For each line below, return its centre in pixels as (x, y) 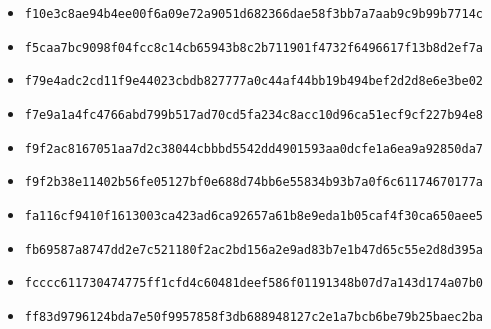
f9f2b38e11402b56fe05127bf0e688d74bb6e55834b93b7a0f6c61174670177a (253, 182)
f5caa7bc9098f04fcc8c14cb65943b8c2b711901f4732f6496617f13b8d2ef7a (253, 47)
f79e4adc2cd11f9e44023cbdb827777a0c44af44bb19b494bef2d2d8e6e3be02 (253, 81)
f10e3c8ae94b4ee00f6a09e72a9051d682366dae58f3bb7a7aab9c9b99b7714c (253, 14)
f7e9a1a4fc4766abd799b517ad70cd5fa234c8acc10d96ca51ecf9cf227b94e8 (253, 114)
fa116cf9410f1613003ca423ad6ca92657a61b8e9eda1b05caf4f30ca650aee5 (253, 215)
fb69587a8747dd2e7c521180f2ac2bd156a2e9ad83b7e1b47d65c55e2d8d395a (253, 249)
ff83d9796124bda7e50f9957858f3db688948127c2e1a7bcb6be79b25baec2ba (253, 316)
